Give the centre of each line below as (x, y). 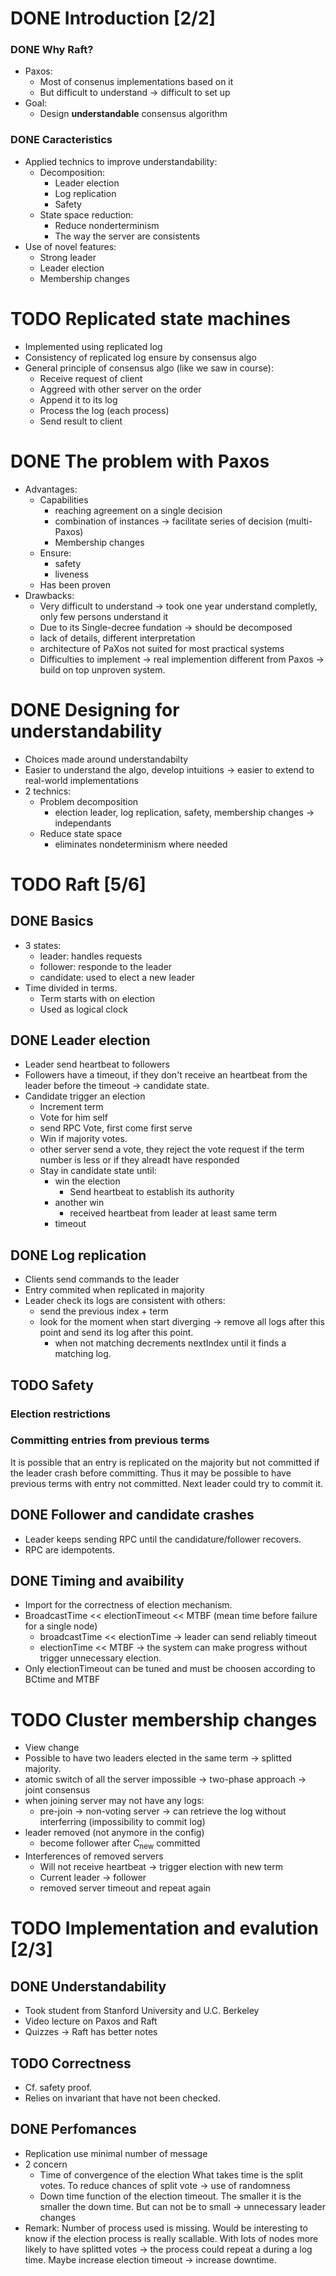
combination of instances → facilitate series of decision (168, 521)
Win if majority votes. (83, 1139)
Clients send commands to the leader (102, 1279)
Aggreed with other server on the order (120, 389)
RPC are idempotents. (70, 1549)
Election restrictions (61, 1414)
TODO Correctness (71, 2063)
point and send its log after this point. (116, 1333)
